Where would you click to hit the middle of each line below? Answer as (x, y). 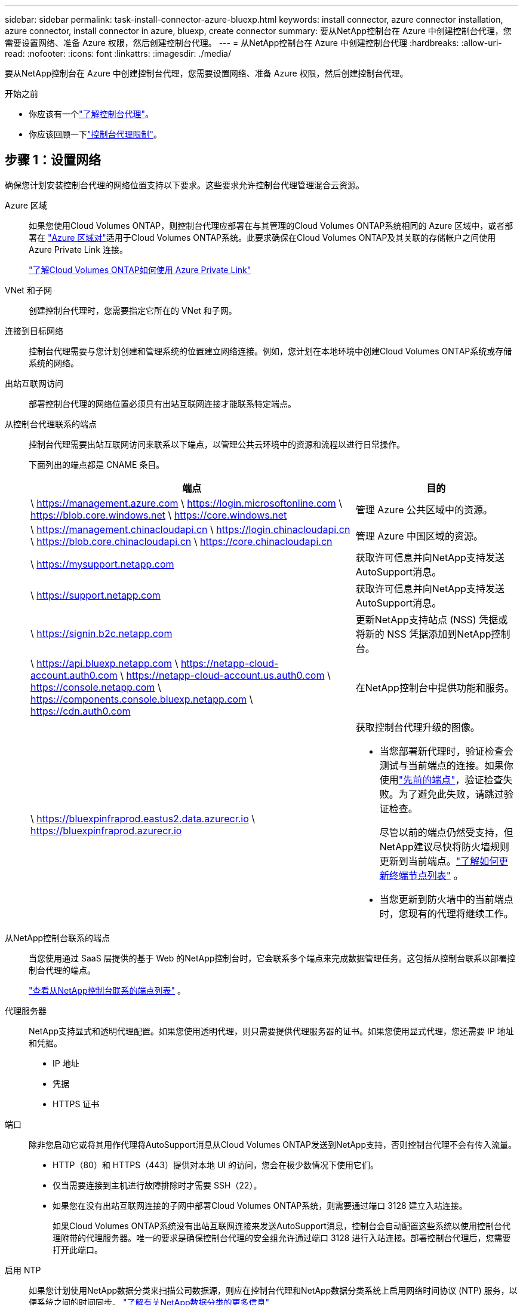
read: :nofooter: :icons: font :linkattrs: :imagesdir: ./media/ (118, 53)
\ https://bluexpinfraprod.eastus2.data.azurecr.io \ (143, 818)
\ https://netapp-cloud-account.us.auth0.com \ (225, 675)
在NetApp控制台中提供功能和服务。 (435, 687)
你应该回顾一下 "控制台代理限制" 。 (96, 134)
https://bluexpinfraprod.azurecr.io (106, 830)
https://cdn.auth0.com (81, 711)
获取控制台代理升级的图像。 (418, 727)
